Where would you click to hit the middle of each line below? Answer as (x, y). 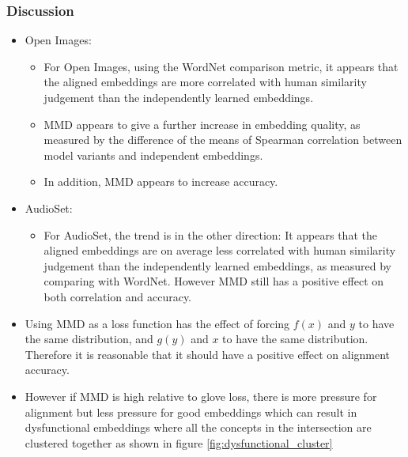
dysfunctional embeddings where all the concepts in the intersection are (198, 427)
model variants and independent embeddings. (153, 155)
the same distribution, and (89, 339)
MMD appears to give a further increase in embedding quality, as (202, 124)
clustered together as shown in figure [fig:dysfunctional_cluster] (179, 442)
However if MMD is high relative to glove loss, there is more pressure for (201, 396)
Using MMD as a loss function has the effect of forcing (157, 323)
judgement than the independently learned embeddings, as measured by (217, 265)
